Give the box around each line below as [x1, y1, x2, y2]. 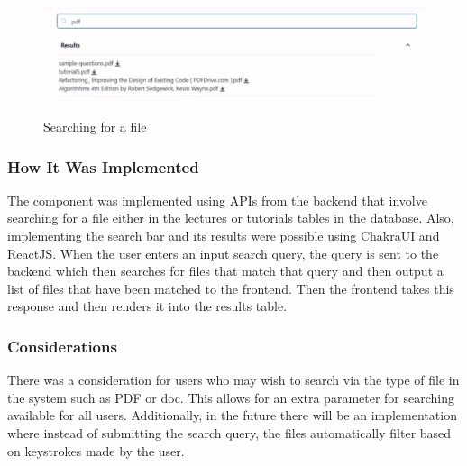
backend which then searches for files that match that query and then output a [7, 261, 444, 280]
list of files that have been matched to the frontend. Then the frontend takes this [7, 279, 454, 297]
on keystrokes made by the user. [7, 441, 185, 460]
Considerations [7, 334, 117, 357]
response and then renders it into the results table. [7, 297, 288, 315]
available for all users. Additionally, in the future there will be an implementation [7, 406, 457, 425]
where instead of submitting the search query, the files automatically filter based [7, 423, 452, 442]
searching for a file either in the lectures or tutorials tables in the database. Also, [7, 208, 454, 227]
